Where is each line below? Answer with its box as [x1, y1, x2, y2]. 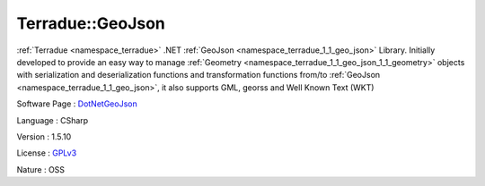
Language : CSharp [16, 114, 89, 125]
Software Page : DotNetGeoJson [16, 98, 138, 109]
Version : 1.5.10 [16, 131, 72, 142]
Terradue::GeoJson [16, 13, 166, 33]
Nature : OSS [16, 164, 66, 174]
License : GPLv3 [16, 148, 77, 158]
